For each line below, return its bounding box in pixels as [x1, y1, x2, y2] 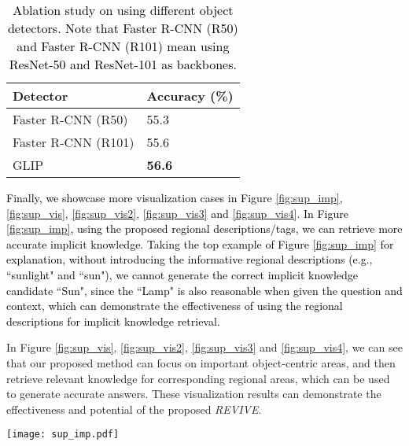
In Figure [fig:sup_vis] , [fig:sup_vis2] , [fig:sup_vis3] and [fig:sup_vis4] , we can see [6, 339, 403, 356]
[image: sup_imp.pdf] [6, 429, 120, 440]
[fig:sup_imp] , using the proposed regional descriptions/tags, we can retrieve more [6, 220, 403, 237]
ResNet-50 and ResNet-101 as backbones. [9, 55, 237, 73]
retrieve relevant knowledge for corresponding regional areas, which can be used [6, 370, 390, 386]
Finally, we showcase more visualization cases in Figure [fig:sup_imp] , [6, 190, 343, 205]
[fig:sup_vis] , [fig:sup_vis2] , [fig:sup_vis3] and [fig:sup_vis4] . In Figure [6, 205, 348, 221]
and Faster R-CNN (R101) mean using [17, 37, 230, 55]
